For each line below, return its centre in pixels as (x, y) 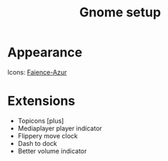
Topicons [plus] (41, 120)
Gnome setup (120, 12)
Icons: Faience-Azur (37, 72)
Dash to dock (37, 143)
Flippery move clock (48, 135)
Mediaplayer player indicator (60, 128)
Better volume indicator (52, 151)
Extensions (41, 101)
